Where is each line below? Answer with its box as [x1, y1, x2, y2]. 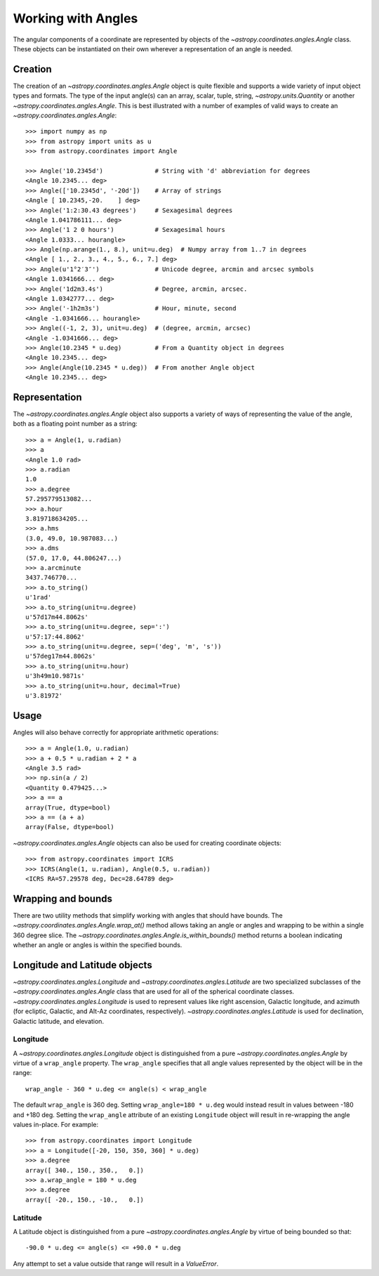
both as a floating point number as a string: [13, 419, 138, 428]
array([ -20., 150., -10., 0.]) [25, 1195, 144, 1204]
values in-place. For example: [13, 1121, 98, 1129]
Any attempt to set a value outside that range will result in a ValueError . [13, 1259, 219, 1268]
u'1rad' [25, 594, 52, 601]
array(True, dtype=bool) [25, 803, 111, 812]
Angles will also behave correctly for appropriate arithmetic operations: [13, 728, 219, 736]
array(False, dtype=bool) [25, 823, 115, 831]
